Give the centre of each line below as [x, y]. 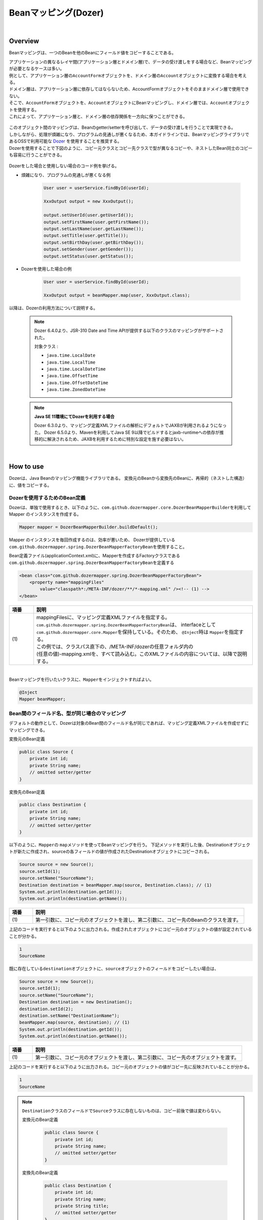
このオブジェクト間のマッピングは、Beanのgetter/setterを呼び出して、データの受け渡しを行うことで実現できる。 [122, 127]
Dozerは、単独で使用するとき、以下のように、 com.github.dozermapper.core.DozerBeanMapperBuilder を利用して [130, 508]
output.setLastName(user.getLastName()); [94, 229]
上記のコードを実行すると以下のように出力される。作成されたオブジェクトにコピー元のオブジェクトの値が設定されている [131, 929]
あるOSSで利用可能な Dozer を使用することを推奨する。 [65, 141]
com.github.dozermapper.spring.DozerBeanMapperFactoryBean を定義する [92, 562]
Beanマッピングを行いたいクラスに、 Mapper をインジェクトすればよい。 [82, 680]
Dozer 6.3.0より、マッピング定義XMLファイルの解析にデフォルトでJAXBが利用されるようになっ [131, 426]
